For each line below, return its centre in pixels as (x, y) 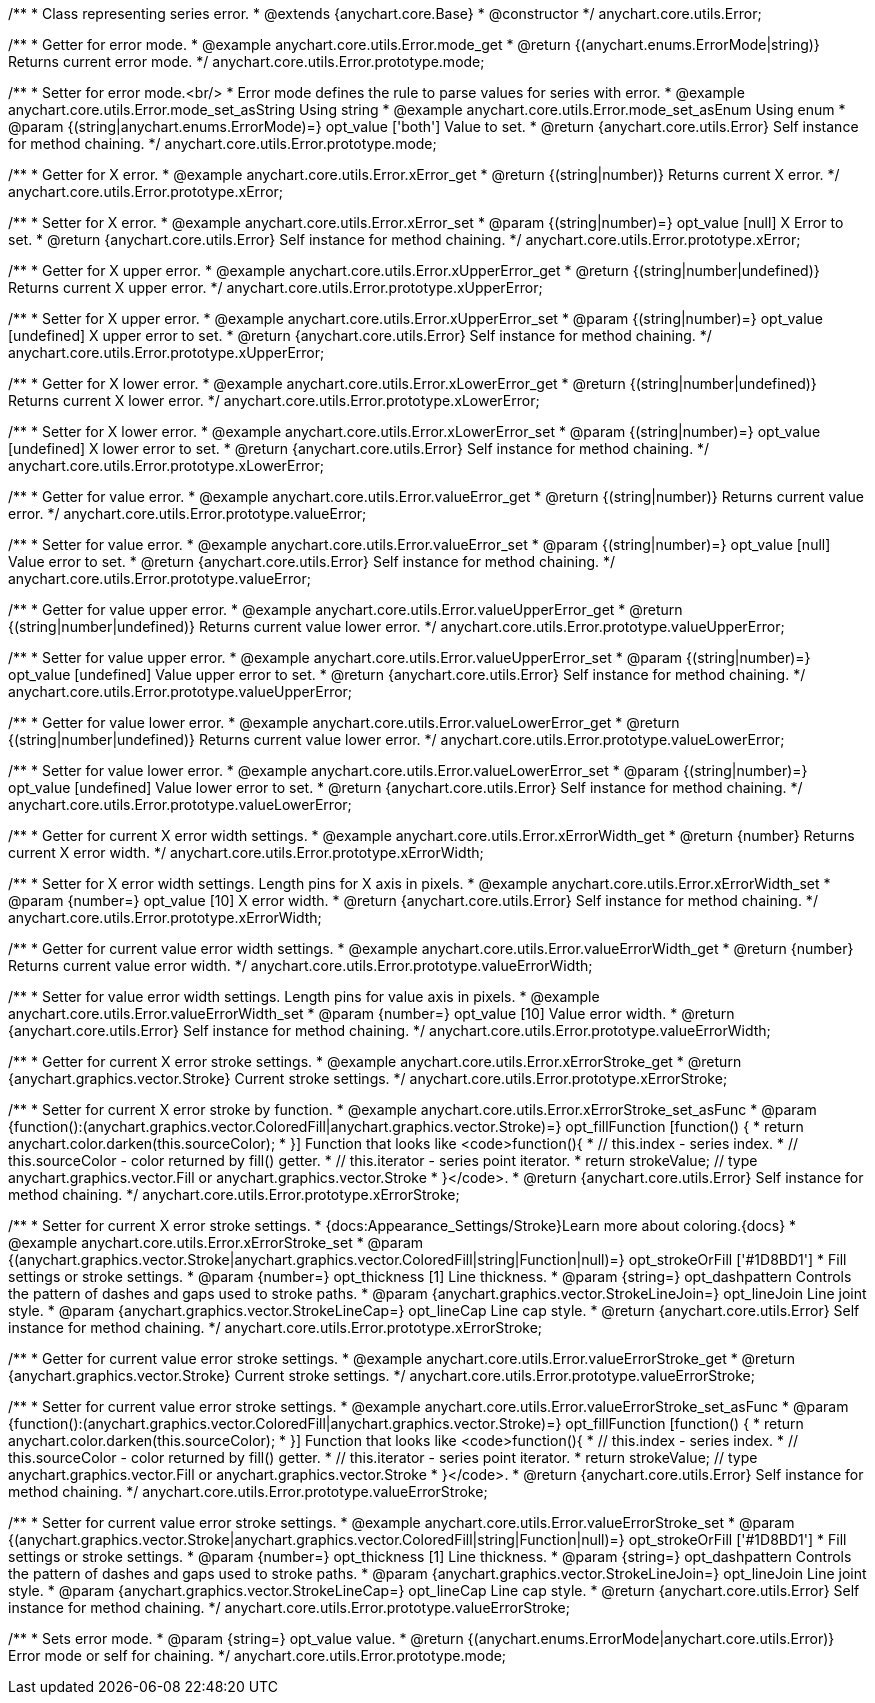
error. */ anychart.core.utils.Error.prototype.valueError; (187, 513)
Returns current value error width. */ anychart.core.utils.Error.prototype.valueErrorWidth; (300, 965)
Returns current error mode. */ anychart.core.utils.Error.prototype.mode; (246, 61)
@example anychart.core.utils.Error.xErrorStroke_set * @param (216, 1242)
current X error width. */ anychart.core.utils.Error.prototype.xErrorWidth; (246, 852)
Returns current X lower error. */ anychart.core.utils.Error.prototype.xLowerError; (274, 400)
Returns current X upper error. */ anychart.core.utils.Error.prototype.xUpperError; (275, 287)
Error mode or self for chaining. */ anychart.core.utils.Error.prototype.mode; (257, 1655)
